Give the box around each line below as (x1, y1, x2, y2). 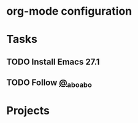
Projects (6, 103, 50, 117)
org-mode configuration (6, 4, 132, 18)
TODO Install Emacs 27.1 (6, 56, 100, 67)
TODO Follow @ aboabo (6, 78, 92, 89)
